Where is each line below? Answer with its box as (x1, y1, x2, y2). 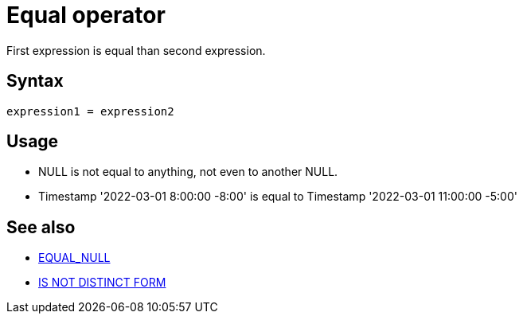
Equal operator (6, 2, 166, 29)
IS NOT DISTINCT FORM (38, 275, 166, 290)
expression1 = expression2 (6, 104, 174, 118)
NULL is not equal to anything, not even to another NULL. (38, 165, 338, 179)
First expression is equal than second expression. (6, 43, 266, 57)
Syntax (6, 71, 64, 92)
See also (6, 217, 76, 237)
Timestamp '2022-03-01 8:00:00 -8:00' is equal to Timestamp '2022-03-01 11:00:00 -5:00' (38, 189, 517, 204)
